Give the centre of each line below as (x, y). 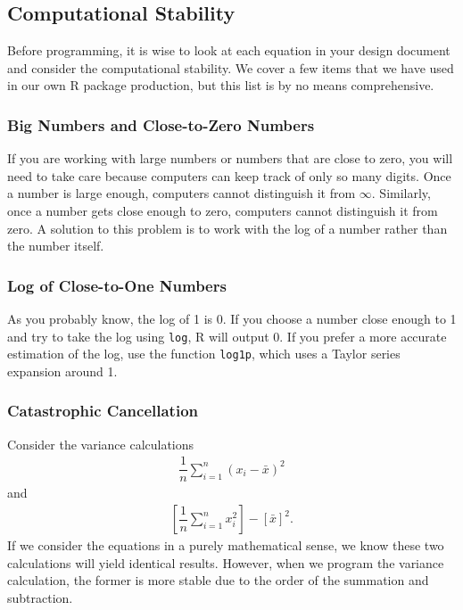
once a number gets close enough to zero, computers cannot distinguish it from (223, 210)
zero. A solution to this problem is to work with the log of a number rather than (227, 228)
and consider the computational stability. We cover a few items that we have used (231, 67)
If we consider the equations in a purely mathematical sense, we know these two (226, 545)
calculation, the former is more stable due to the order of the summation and (218, 580)
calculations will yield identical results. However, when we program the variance (226, 562)
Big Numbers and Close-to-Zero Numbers (161, 124)
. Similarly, (401, 193)
